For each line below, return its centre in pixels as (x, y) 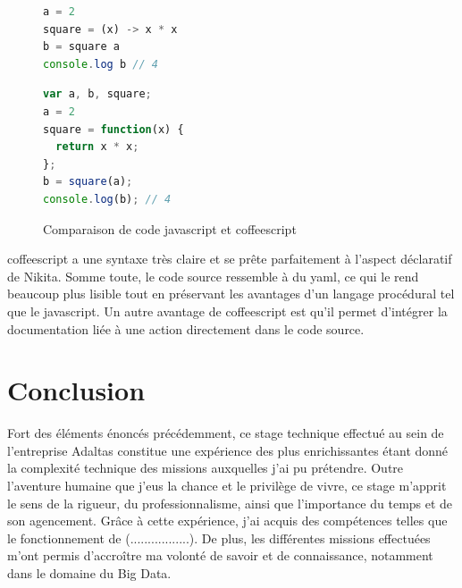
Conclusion (76, 390)
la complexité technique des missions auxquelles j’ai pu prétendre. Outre (206, 468)
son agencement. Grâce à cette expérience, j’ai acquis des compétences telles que (227, 521)
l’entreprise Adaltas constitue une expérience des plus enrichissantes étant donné (228, 450)
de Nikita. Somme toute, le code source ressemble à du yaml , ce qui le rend (213, 276)
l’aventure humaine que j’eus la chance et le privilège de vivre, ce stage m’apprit (227, 485)
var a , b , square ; (97, 94)
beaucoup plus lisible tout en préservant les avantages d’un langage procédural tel (231, 294)
